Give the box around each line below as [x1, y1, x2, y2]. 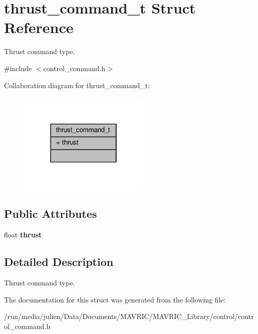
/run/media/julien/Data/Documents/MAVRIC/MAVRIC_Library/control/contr [4, 311, 254, 321]
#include [4, 63, 32, 73]
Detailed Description [4, 254, 114, 269]
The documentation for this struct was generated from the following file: [4, 294, 226, 304]
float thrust [4, 229, 42, 240]
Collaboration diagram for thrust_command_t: [4, 80, 150, 90]
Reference [4, 17, 74, 38]
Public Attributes [4, 206, 97, 221]
